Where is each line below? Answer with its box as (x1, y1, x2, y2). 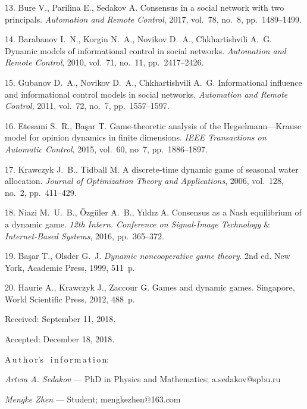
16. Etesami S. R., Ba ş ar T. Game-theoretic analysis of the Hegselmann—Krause (5, 119, 302, 132)
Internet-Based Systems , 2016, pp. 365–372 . (5, 229, 165, 242)
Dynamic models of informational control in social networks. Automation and (5, 44, 286, 57)
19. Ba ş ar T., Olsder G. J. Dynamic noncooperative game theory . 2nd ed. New (5, 249, 290, 262)
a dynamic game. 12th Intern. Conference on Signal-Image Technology (5, 217, 261, 230)
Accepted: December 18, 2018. (5, 333, 115, 345)
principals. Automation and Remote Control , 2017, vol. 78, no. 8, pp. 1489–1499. (5, 13, 302, 25)
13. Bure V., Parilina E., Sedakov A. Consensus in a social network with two (5, 1, 284, 13)
